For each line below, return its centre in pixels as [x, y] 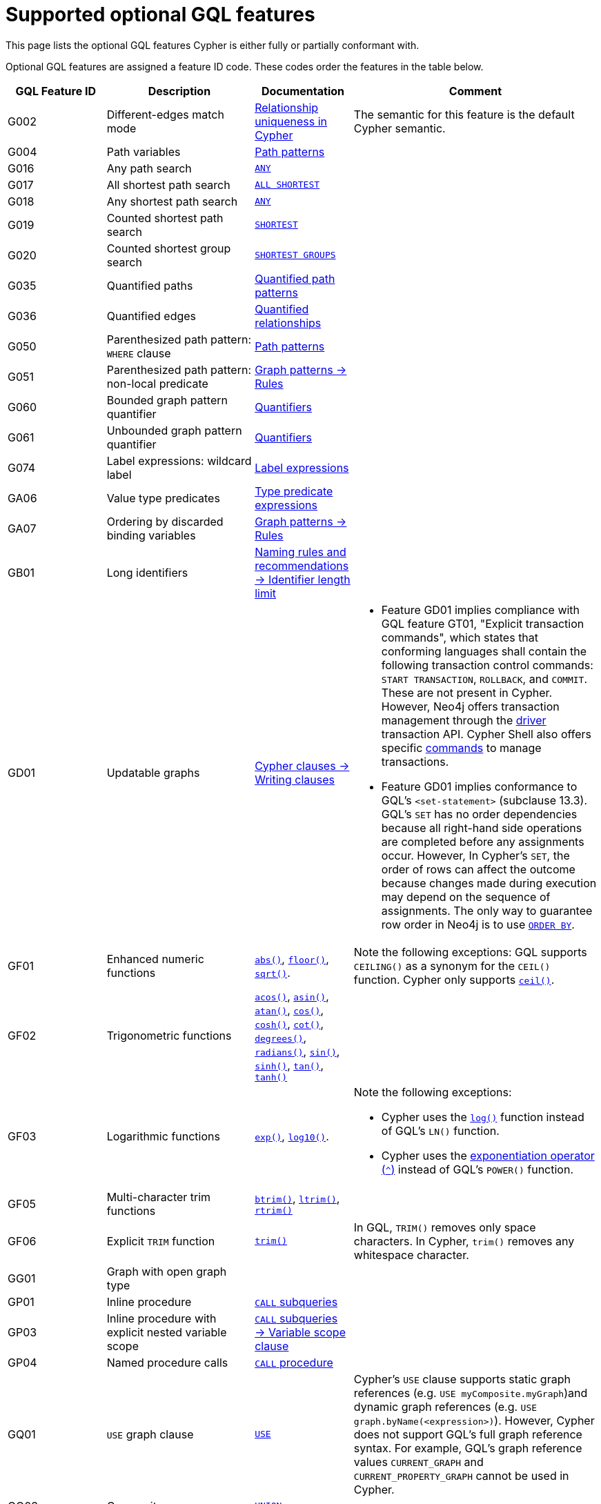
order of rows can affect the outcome [478, 869]
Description [179, 91]
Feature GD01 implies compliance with [481, 610]
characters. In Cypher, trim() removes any [464, 1241]
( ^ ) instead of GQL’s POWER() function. [477, 1169]
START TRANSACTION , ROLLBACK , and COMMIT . [484, 679]
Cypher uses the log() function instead [483, 1117]
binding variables [151, 535]
